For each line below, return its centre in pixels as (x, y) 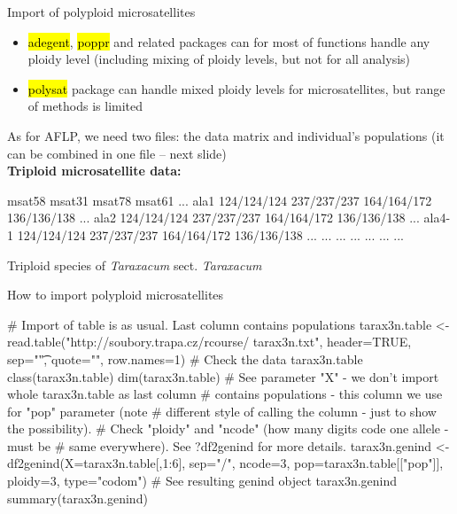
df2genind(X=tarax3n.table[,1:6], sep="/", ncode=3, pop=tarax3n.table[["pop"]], (225, 463)
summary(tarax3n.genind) (77, 498)
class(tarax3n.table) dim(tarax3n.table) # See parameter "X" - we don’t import (223, 376)
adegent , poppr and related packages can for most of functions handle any (229, 41)
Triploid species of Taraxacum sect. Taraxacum (135, 265)
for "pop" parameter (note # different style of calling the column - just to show (222, 411)
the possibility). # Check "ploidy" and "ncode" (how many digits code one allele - (228, 428)
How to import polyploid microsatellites (116, 295)
